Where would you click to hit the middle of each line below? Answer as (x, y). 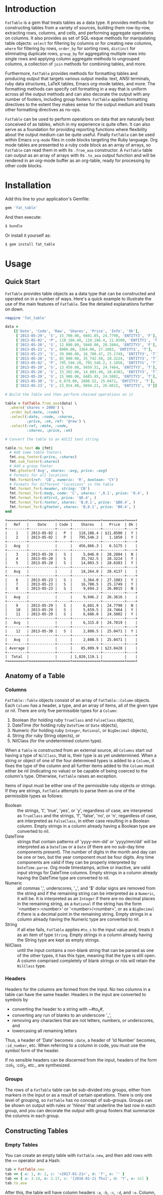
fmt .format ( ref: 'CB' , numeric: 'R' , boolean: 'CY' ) (64, 480)
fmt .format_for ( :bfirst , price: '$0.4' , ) (53, 498)
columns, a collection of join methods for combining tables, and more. (76, 64)
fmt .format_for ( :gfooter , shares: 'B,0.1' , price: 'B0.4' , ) (73, 507)
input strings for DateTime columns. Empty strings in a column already (87, 873)
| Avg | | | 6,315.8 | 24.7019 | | (71, 622)
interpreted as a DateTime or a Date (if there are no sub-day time (81, 847)
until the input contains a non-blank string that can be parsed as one (86, 950)
